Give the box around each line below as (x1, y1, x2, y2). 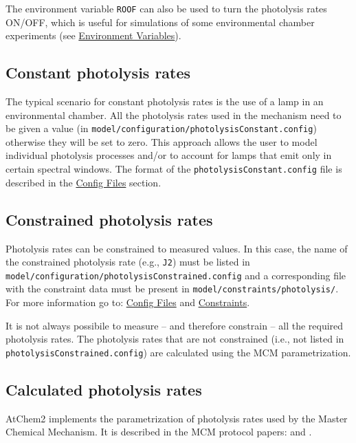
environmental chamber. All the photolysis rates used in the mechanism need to (5, 107, 342, 122)
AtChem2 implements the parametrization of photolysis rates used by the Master (5, 411, 348, 425)
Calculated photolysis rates (5, 378, 202, 400)
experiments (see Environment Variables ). (5, 28, 181, 43)
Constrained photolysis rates (5, 208, 213, 230)
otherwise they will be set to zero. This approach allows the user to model (5, 134, 318, 149)
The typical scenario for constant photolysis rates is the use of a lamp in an (5, 94, 324, 109)
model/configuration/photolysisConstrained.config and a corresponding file (5, 268, 346, 282)
